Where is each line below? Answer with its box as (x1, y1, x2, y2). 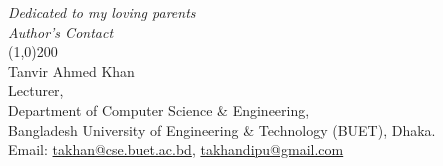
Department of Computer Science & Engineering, (8, 99, 310, 120)
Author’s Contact (8, 21, 114, 42)
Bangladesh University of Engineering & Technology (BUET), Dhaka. (8, 119, 436, 140)
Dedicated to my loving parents (8, 2, 196, 22)
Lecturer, (8, 80, 64, 101)
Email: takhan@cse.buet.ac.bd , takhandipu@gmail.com (8, 139, 344, 160)
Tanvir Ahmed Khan (8, 60, 135, 81)
